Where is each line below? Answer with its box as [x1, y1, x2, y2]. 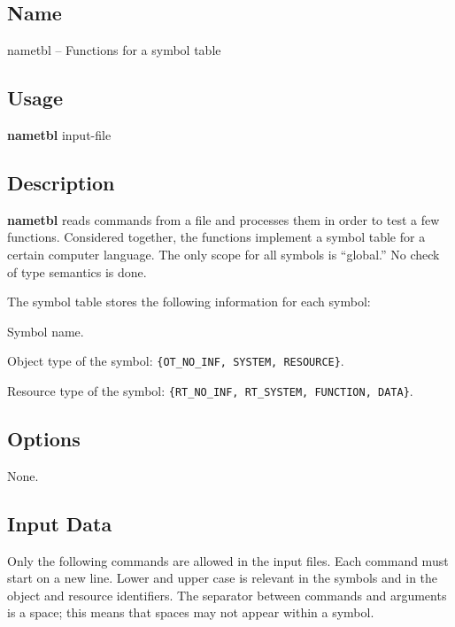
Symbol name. [7, 321, 84, 340]
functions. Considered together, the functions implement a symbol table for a [7, 228, 426, 246]
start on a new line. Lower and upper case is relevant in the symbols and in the [7, 569, 438, 587]
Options [7, 425, 81, 453]
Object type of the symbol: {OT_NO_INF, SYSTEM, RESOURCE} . [7, 352, 344, 370]
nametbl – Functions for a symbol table [7, 41, 221, 59]
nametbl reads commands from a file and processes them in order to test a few [7, 210, 440, 228]
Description [7, 168, 115, 196]
